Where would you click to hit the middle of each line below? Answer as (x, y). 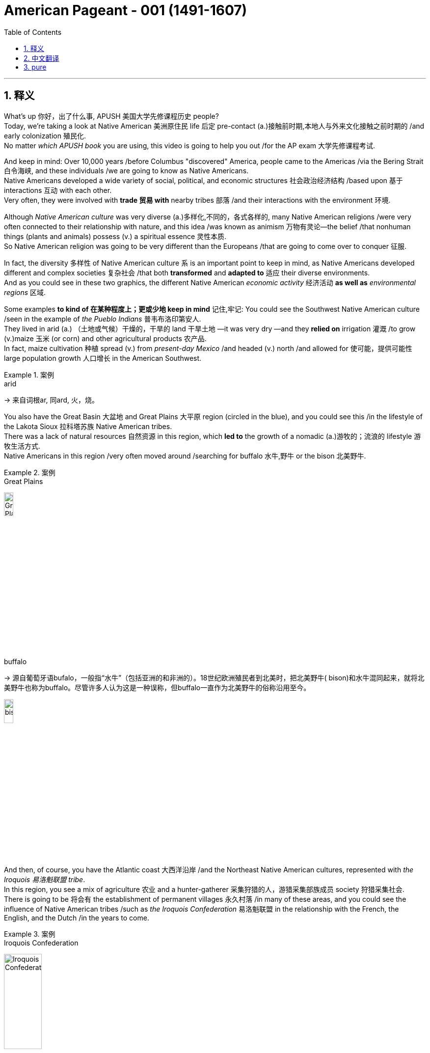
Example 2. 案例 (30, 472)
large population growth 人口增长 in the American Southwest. (103, 358)
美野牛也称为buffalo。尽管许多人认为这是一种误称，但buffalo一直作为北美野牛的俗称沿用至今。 (157, 688)
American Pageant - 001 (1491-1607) (126, 10)
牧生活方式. (22, 446)
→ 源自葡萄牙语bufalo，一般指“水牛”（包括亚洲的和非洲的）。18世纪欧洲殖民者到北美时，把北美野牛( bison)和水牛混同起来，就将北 (214, 678)
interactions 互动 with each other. (58, 190)
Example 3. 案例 (30, 934)
